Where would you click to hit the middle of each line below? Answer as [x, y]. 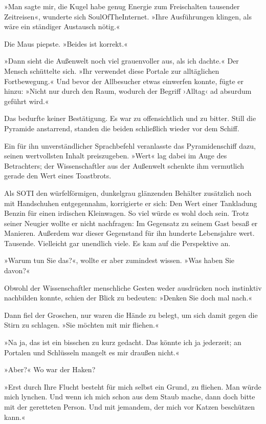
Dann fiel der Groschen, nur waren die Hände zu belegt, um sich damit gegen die [131, 315]
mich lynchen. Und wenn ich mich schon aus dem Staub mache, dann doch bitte [130, 397]
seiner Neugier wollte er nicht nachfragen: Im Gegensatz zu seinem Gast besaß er [131, 223]
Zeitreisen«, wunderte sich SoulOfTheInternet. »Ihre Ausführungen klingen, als [128, 16]
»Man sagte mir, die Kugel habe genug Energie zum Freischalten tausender [122, 6]
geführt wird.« [27, 101]
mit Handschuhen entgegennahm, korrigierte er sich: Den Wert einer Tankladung [131, 203]
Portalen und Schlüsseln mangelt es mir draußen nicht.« [92, 352]
